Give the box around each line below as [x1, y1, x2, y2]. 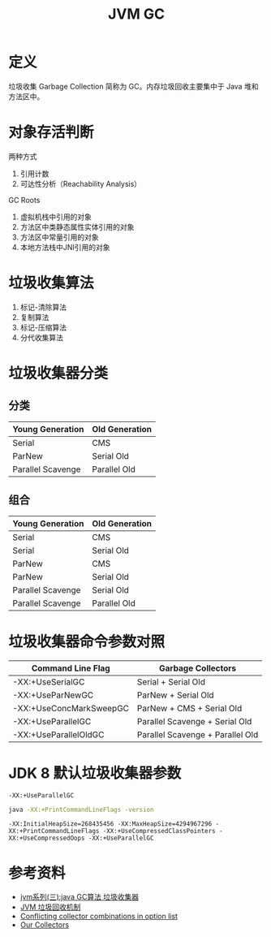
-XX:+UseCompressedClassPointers [102, 827, 217, 836]
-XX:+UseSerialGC [12, 676, 85, 687]
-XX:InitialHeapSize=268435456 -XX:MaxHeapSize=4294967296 [8, 820, 213, 828]
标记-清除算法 [19, 302, 67, 312]
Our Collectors [19, 920, 70, 930]
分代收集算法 [19, 332, 63, 342]
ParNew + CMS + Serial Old [136, 702, 243, 714]
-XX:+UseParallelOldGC [12, 728, 105, 740]
